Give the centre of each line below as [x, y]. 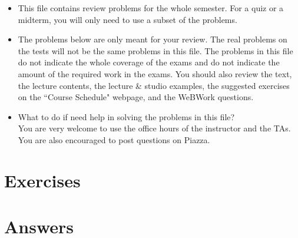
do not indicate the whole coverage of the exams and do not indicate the [149, 62]
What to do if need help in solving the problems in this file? [126, 116]
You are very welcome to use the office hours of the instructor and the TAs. [154, 128]
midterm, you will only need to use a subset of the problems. [128, 19]
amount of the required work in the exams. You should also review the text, [155, 73]
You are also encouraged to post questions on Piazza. [114, 139]
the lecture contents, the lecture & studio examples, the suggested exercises [154, 85]
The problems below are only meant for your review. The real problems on [153, 39]
